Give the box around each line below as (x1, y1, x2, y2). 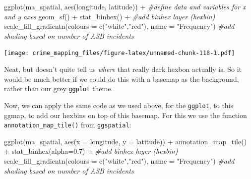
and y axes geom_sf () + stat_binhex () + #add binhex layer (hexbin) (4, 11, 215, 21)
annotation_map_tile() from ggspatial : (4, 119, 131, 130)
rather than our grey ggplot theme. (4, 83, 113, 94)
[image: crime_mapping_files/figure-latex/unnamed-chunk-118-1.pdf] (4, 50, 235, 57)
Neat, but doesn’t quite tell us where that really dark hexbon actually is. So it (4, 64, 242, 74)
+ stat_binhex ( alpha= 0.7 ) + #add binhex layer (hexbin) (4, 146, 178, 156)
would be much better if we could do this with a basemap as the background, (4, 73, 239, 84)
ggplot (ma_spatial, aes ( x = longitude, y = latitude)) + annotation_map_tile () (4, 136, 247, 146)
